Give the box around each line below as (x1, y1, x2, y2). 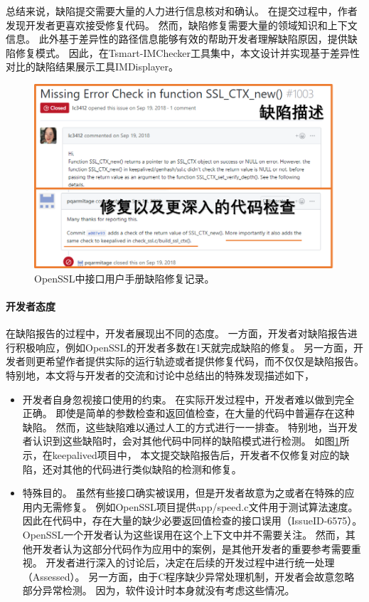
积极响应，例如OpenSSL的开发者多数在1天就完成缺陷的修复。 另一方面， (15, 339, 354, 354)
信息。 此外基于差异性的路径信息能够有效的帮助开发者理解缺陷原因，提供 (6, 31, 348, 46)
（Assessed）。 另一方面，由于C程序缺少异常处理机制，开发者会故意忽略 (22, 569, 355, 583)
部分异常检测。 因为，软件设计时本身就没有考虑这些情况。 (22, 583, 295, 598)
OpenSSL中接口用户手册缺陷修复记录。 (34, 270, 215, 285)
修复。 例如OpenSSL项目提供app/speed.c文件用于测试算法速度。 (62, 499, 358, 514)
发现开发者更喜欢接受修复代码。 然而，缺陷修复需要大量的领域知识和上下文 (6, 17, 358, 32)
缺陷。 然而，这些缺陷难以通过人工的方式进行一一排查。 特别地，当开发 (22, 419, 358, 434)
